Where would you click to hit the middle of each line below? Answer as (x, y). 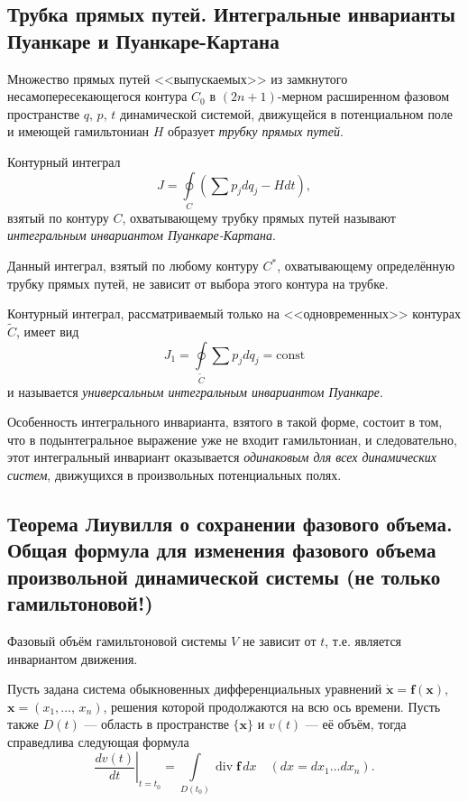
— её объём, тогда (356, 724)
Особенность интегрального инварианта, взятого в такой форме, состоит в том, (225, 422)
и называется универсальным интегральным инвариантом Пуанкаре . (195, 391)
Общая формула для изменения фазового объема (222, 550)
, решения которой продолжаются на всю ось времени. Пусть (272, 706)
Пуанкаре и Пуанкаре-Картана (143, 40)
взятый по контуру (58, 217)
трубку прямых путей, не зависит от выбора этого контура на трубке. (198, 283)
